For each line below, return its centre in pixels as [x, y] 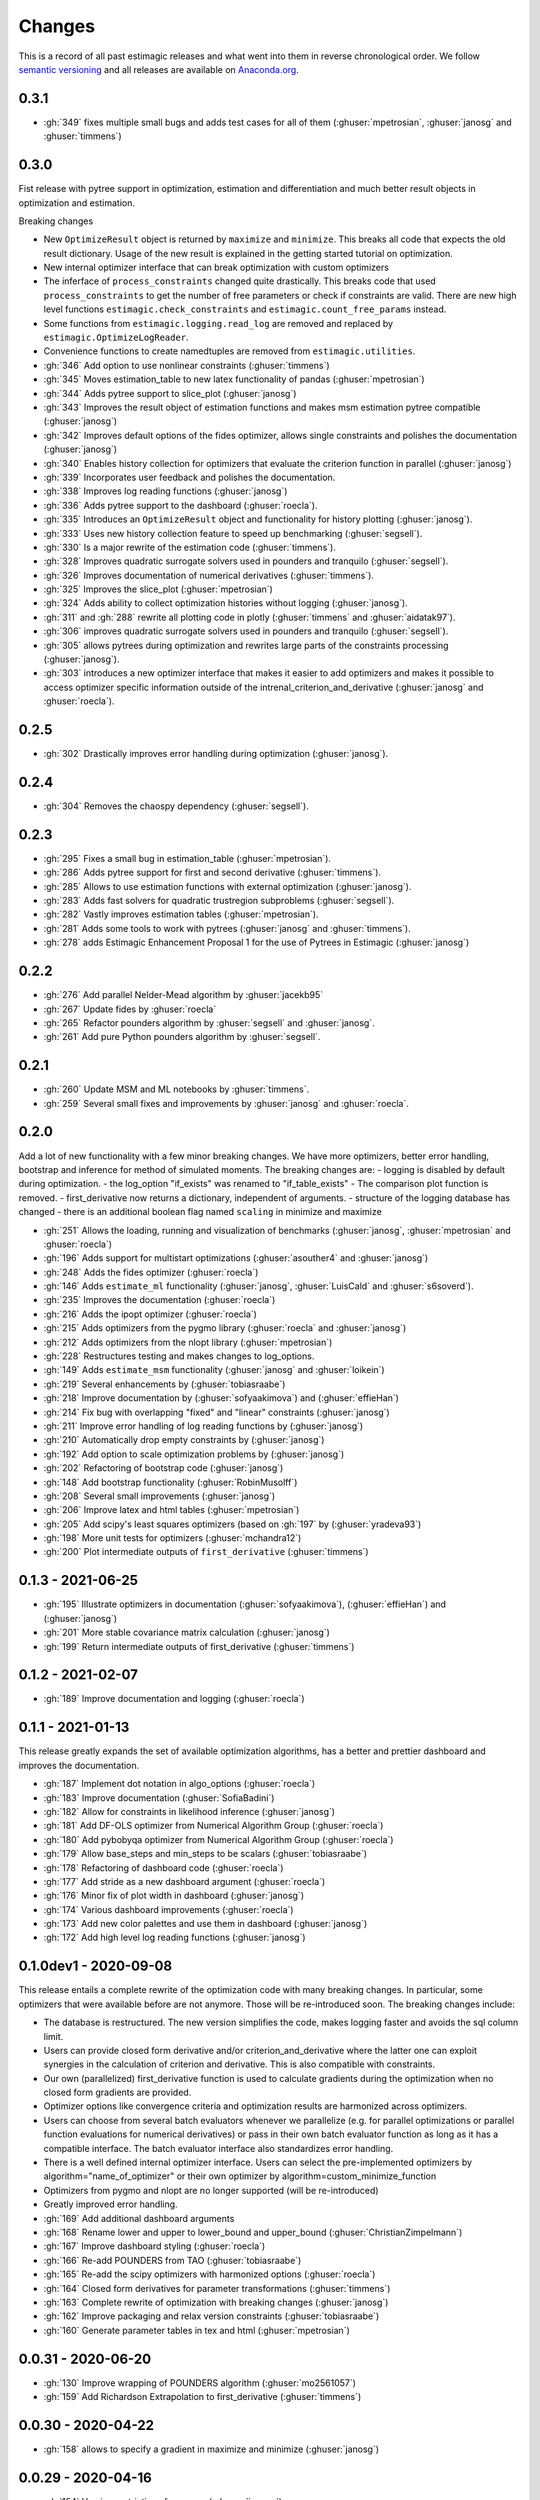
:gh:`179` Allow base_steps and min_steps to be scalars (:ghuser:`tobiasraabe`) [205, 1854]
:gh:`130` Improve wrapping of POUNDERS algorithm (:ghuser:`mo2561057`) [200, 2382]
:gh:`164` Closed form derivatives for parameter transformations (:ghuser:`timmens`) [217, 2288]
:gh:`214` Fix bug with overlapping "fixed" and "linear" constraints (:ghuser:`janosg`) [216, 1412]
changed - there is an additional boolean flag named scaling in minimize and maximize [200, 1212]
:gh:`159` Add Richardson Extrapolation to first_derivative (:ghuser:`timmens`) [202, 2397]
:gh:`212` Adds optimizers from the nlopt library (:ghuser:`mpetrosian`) [188, 1342]
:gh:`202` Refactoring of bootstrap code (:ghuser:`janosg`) [163, 1468]
